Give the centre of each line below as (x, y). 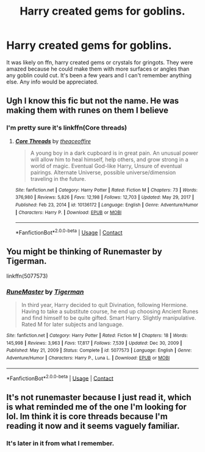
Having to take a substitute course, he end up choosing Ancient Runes (110, 311)
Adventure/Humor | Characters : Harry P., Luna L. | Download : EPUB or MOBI (88, 358)
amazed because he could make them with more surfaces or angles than (98, 69)
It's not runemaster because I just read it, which (99, 397)
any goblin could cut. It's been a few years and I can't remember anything (99, 75)
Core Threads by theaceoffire (53, 141)
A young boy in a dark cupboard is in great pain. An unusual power (114, 153)
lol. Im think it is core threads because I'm (87, 416)
